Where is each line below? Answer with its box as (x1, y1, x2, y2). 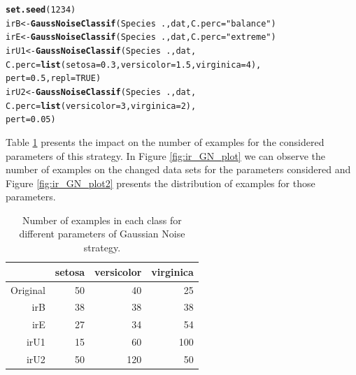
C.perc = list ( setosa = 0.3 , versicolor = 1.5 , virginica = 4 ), (6, 59, 262, 70)
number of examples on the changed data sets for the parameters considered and (6, 162, 351, 177)
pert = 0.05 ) (6, 115, 56, 125)
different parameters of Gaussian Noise (19, 226, 185, 241)
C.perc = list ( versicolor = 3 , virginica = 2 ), (6, 101, 197, 111)
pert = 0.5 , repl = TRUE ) (6, 73, 101, 84)
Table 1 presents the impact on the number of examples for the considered (6, 134, 325, 149)
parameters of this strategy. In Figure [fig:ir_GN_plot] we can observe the (6, 148, 326, 163)
